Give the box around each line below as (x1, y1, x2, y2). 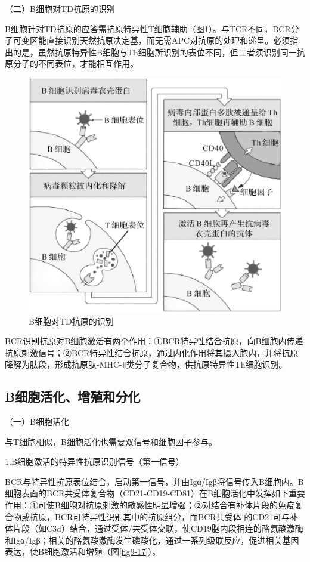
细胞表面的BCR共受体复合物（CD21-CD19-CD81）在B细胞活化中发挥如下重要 (5, 487, 305, 499)
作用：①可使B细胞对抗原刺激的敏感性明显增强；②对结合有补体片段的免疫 (5, 499, 294, 511)
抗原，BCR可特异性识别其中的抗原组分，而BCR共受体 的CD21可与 (29, 510, 290, 523)
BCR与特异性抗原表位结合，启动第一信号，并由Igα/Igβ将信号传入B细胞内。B (5, 475, 304, 487)
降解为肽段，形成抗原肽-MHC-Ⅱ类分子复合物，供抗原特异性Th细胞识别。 (5, 358, 287, 370)
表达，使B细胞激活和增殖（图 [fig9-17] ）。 (5, 545, 161, 558)
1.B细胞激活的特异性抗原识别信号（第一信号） (5, 455, 184, 468)
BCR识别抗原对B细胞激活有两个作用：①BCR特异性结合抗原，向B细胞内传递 (5, 335, 303, 347)
